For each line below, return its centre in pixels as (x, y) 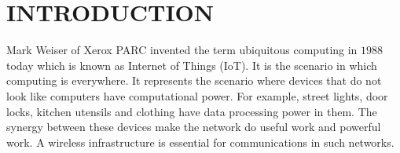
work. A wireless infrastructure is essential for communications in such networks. (200, 142)
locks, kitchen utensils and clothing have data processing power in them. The (192, 111)
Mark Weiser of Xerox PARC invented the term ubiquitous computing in (182, 50)
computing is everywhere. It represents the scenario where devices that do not (194, 80)
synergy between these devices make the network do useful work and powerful (194, 127)
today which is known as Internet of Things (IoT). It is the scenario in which (192, 65)
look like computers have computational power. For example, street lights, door (197, 95)
